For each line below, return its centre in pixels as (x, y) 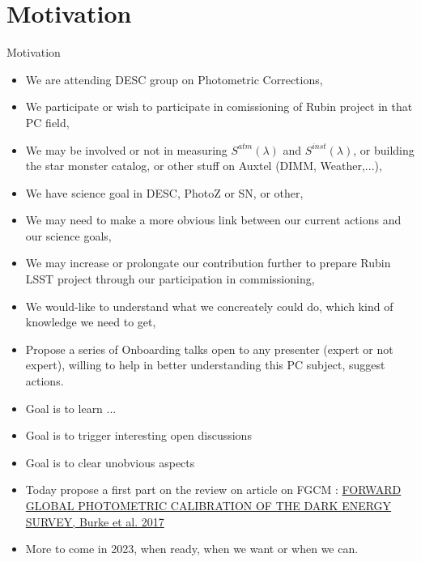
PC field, (47, 122)
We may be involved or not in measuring (126, 149)
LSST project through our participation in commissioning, (170, 279)
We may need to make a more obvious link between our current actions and (213, 220)
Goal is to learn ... (71, 408)
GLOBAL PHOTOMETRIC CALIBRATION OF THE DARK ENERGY (208, 505)
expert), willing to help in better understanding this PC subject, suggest (205, 365)
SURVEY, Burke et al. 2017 (95, 521)
